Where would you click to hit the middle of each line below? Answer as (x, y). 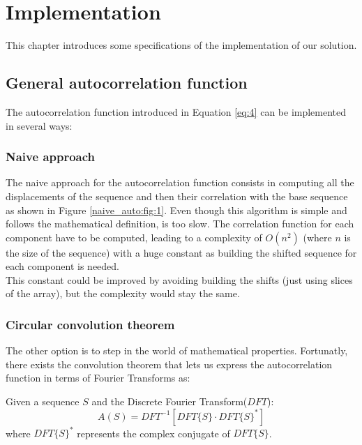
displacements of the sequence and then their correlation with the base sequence (177, 196)
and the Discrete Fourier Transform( (169, 401)
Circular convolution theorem (90, 324)
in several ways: (39, 125)
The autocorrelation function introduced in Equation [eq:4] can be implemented (176, 111)
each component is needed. (63, 266)
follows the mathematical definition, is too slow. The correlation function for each (180, 224)
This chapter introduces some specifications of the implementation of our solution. (181, 45)
